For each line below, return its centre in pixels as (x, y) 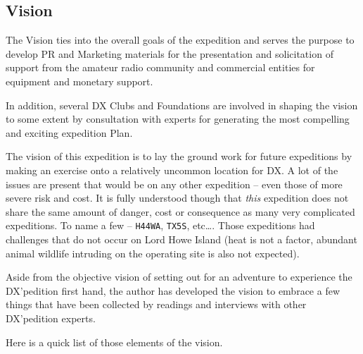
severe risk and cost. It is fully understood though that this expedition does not (177, 198)
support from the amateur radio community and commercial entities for (160, 67)
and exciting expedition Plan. (69, 132)
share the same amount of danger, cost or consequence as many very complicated (180, 211)
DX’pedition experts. (51, 318)
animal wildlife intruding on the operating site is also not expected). (153, 253)
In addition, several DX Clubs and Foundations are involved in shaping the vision (182, 105)
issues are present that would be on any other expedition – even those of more (174, 184)
